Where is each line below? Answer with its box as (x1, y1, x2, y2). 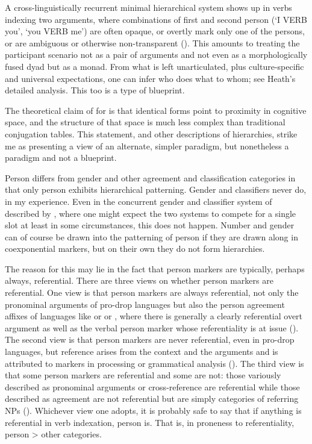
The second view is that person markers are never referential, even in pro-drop (5, 333, 295, 346)
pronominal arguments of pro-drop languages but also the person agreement (5, 298, 285, 310)
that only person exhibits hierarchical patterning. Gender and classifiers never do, (5, 183, 307, 196)
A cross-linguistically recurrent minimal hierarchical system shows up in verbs (5, 1, 292, 13)
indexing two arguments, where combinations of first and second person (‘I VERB (5, 13, 308, 25)
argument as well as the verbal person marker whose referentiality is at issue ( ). (5, 321, 299, 334)
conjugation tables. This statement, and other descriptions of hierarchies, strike (5, 127, 298, 140)
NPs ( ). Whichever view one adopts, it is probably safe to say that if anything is (5, 404, 302, 416)
